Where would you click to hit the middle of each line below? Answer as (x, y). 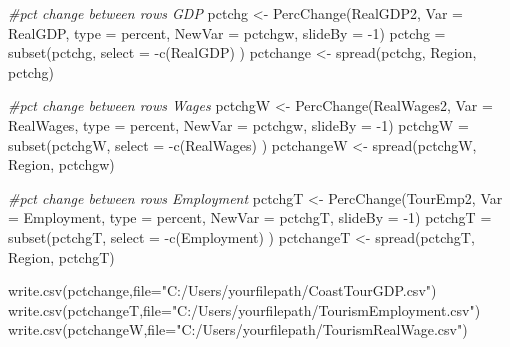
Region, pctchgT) (61, 256)
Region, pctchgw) (61, 164)
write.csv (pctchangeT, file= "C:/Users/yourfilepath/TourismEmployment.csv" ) (244, 309)
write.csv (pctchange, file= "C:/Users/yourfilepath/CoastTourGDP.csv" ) (222, 290)
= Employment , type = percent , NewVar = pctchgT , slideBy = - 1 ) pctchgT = (250, 217)
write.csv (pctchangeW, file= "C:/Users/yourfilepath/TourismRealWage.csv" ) (238, 329)
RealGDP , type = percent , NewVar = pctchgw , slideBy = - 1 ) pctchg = (227, 32)
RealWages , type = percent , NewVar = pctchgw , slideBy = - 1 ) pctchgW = (238, 124)
